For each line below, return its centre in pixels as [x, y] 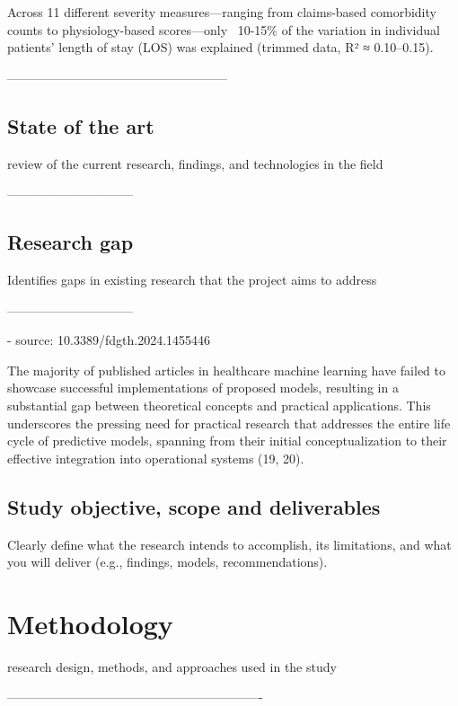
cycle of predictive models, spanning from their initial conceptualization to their [227, 441]
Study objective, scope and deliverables [194, 506]
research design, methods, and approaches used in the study [172, 666]
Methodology [90, 623]
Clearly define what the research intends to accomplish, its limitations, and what [229, 544]
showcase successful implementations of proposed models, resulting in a [203, 388]
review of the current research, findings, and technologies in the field [195, 163]
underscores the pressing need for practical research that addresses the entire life [229, 423]
